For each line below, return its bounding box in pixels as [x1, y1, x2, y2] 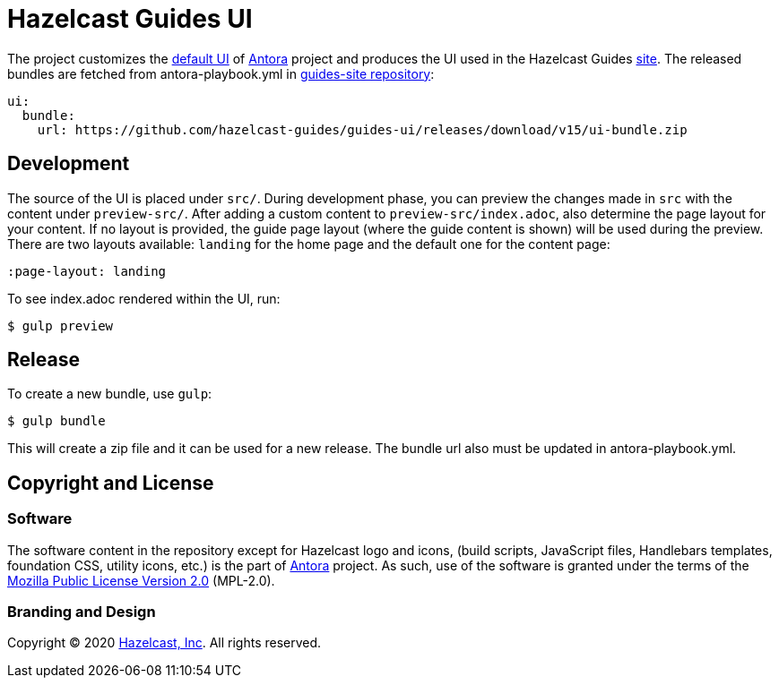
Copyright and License [7, 471, 214, 494]
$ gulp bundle [7, 414, 106, 429]
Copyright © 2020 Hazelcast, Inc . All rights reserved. [7, 635, 322, 651]
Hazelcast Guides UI [7, 4, 253, 34]
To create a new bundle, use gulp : [7, 386, 212, 402]
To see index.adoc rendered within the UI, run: [7, 290, 281, 306]
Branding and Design [7, 603, 156, 621]
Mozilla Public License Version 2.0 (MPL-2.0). [7, 572, 275, 588]
